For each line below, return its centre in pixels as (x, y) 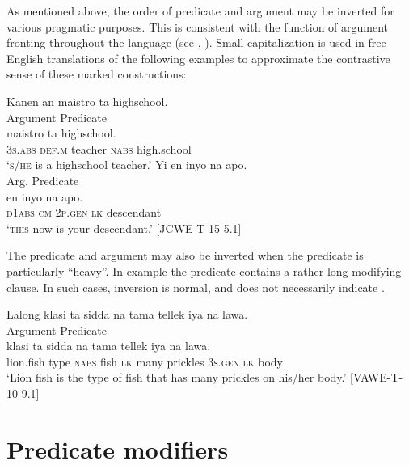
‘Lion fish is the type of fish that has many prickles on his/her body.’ (177, 377)
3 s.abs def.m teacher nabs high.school (99, 148)
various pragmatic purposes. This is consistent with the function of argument (198, 26)
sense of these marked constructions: (97, 74)
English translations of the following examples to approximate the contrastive (198, 58)
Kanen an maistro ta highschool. (87, 101)
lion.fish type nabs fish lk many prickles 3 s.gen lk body (145, 361)
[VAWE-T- (377, 377)
